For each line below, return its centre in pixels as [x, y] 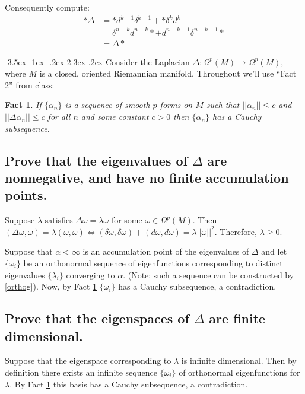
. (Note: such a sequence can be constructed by [209, 274]
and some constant [115, 117]
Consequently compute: [47, 7]
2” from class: [30, 85]
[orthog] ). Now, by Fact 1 [51, 286]
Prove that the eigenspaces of [97, 318]
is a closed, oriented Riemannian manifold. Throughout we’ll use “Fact [168, 73]
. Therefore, [236, 231]
